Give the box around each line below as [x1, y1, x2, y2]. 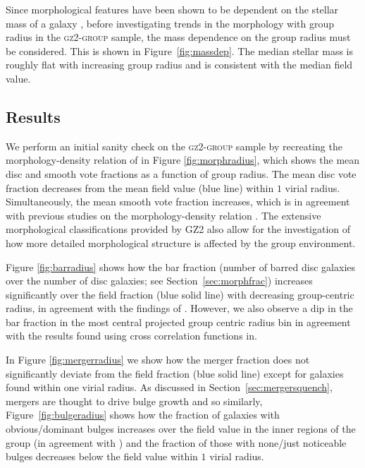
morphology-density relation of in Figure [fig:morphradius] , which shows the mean [6, 152, 360, 167]
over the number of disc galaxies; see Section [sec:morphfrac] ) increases [6, 273, 313, 288]
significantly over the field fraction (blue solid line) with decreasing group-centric [6, 287, 354, 301]
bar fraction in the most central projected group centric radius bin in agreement [6, 314, 351, 329]
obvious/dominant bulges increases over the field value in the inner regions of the [6, 421, 356, 436]
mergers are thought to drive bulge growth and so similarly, [6, 393, 263, 408]
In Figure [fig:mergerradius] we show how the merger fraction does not [6, 352, 310, 367]
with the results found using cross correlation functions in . [6, 328, 257, 343]
